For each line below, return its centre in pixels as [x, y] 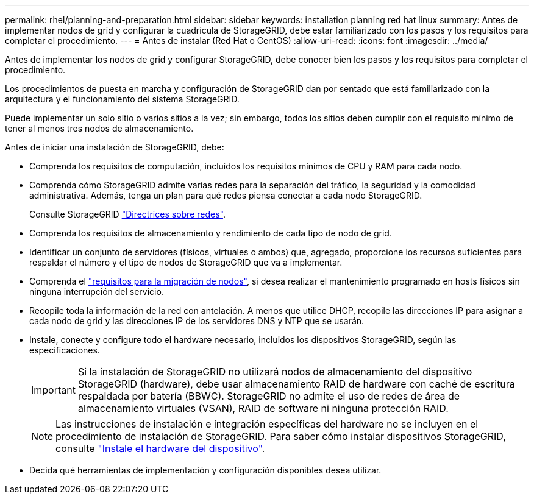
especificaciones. [65, 350]
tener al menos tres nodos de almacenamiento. [99, 128]
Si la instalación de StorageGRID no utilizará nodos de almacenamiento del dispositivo [275, 372]
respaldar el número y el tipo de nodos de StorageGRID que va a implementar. [186, 262]
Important [53, 390]
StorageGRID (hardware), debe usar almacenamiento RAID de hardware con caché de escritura [296, 384]
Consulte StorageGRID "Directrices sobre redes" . [127, 214]
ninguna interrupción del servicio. [97, 292]
